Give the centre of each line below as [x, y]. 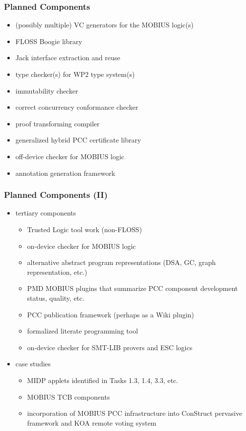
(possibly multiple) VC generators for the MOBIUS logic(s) [104, 25]
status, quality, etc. [56, 298]
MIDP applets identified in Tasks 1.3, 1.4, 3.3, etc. [103, 380]
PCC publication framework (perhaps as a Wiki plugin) [111, 314]
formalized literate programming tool [83, 331]
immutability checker [47, 90]
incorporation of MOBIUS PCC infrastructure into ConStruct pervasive [135, 413]
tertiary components [46, 213]
